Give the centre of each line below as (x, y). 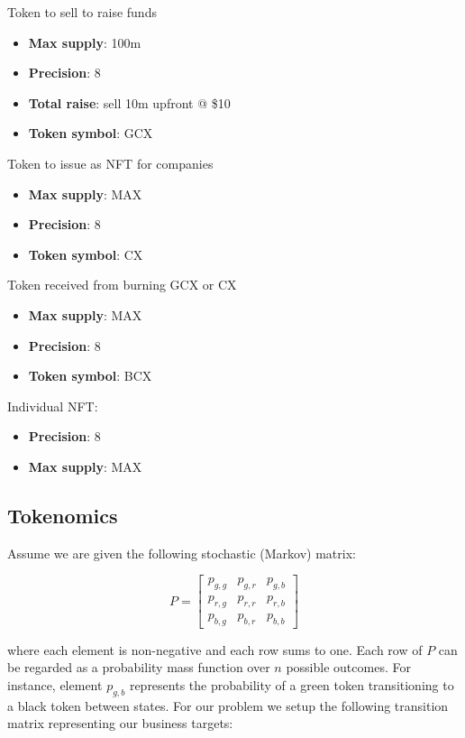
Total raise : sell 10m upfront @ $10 (129, 102)
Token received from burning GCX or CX (122, 285)
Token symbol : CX (86, 254)
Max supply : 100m (85, 42)
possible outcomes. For (348, 667)
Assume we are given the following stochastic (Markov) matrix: (182, 553)
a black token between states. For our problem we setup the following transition (228, 705)
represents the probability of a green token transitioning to (292, 684)
